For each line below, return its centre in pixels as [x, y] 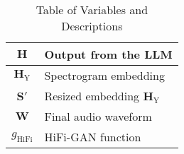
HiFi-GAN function [93, 137]
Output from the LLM [108, 54]
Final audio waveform [98, 116]
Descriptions [92, 26]
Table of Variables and [92, 10]
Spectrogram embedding [104, 75]
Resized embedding [92, 96]
